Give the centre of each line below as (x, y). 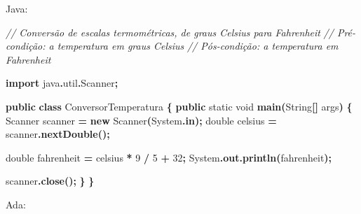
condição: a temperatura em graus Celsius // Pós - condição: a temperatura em (172, 46)
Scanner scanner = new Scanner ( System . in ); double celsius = (141, 120)
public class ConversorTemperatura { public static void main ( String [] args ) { (179, 106)
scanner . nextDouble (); (58, 134)
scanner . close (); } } (50, 181)
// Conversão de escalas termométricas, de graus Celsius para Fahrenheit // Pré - (181, 32)
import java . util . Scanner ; (62, 83)
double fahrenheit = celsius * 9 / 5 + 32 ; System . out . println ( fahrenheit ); (169, 157)
